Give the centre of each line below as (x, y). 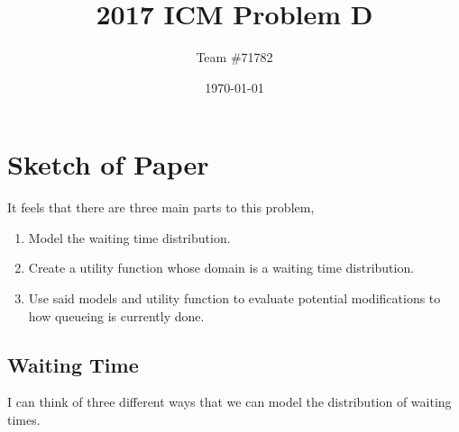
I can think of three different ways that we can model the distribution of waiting (229, 402)
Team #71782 (234, 57)
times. (24, 420)
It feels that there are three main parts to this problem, (161, 207)
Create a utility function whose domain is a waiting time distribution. (221, 268)
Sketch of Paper (108, 164)
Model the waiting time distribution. (129, 237)
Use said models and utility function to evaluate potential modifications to (234, 298)
